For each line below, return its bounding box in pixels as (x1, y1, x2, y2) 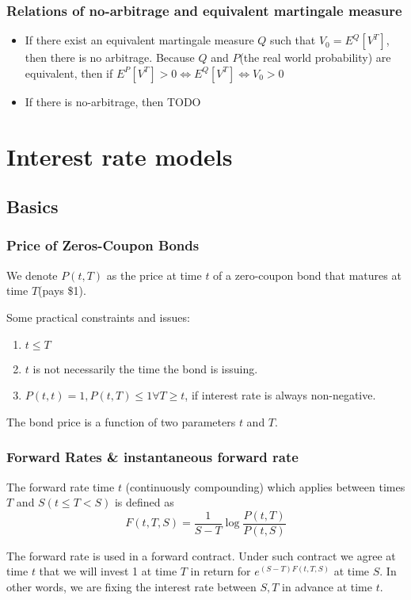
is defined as (114, 494, 174, 510)
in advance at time (282, 579, 372, 594)
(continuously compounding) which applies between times (125, 478, 405, 495)
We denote (6, 266, 58, 283)
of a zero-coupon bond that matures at (213, 266, 401, 283)
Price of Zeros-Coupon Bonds (6, 235, 200, 255)
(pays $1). (38, 282, 86, 299)
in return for (190, 563, 251, 579)
